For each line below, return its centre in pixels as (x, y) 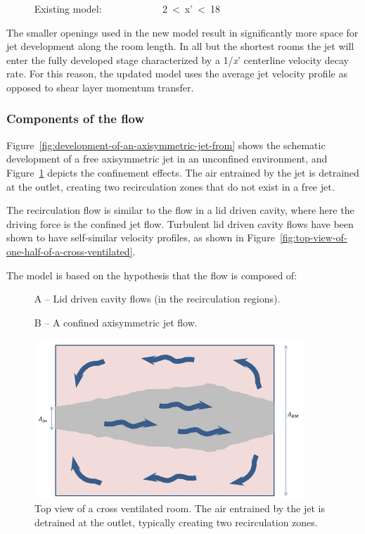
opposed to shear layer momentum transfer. (100, 87)
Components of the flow (76, 119)
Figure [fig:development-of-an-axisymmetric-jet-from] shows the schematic (166, 145)
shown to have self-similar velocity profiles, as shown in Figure (141, 237)
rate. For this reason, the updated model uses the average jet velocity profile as (177, 74)
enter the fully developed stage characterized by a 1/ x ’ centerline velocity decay (178, 59)
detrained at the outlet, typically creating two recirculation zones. (176, 522)
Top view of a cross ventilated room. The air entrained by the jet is (180, 508)
